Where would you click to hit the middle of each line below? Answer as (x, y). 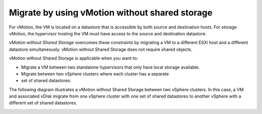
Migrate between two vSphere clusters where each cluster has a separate (95, 74)
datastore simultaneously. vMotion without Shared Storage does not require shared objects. (101, 49)
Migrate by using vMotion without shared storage (111, 13)
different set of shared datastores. (43, 103)
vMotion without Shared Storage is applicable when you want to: (74, 58)
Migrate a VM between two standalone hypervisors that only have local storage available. (110, 67)
